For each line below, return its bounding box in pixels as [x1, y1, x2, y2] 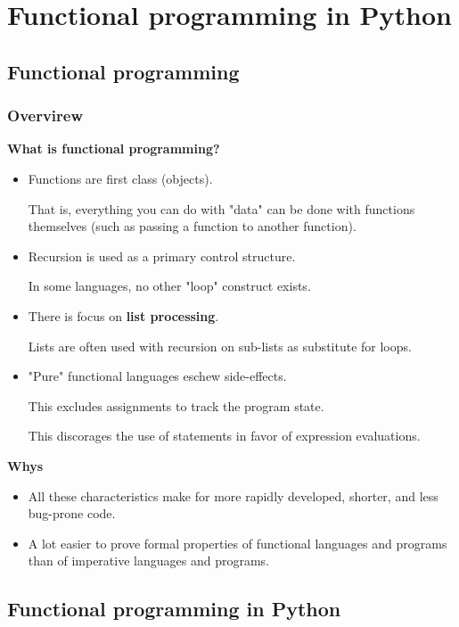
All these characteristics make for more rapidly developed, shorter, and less [28, 486, 439, 505]
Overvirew [7, 104, 84, 127]
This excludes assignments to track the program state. [28, 396, 324, 415]
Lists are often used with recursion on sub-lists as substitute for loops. [28, 336, 412, 355]
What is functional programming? [7, 139, 220, 158]
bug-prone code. [28, 504, 116, 523]
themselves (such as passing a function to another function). [28, 217, 357, 235]
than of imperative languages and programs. [28, 551, 269, 570]
